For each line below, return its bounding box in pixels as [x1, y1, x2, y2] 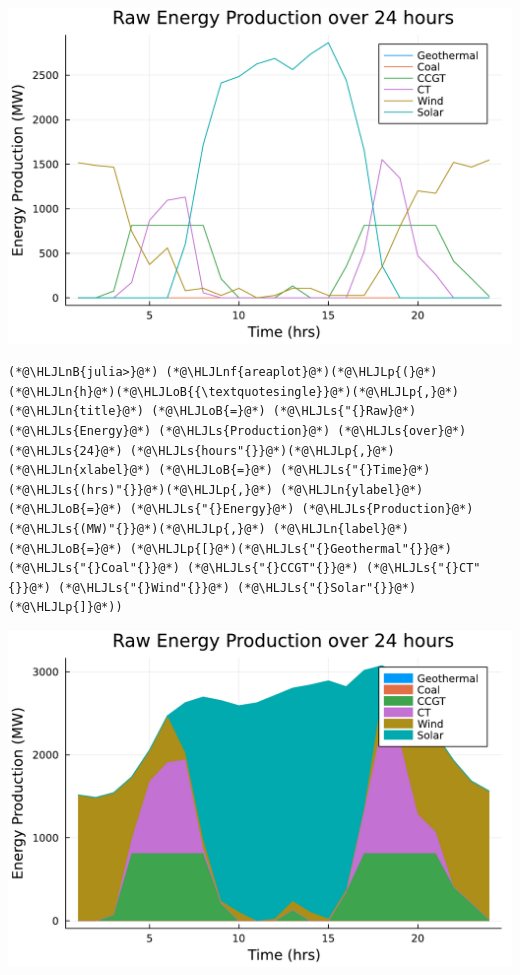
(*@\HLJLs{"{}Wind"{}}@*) [58, 580, 230, 595]
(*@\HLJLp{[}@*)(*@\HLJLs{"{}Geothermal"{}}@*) [129, 541, 452, 556]
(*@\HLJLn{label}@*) [272, 522, 409, 537]
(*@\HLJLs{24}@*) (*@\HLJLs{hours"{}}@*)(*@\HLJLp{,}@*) [8, 443, 395, 458]
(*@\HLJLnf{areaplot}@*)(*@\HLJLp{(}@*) [165, 365, 438, 380]
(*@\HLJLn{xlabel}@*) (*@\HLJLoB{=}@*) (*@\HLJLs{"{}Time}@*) [8, 463, 431, 478]
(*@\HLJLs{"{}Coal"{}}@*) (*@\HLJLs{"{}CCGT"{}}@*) [8, 561, 359, 576]
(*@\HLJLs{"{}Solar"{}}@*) [237, 580, 417, 595]
